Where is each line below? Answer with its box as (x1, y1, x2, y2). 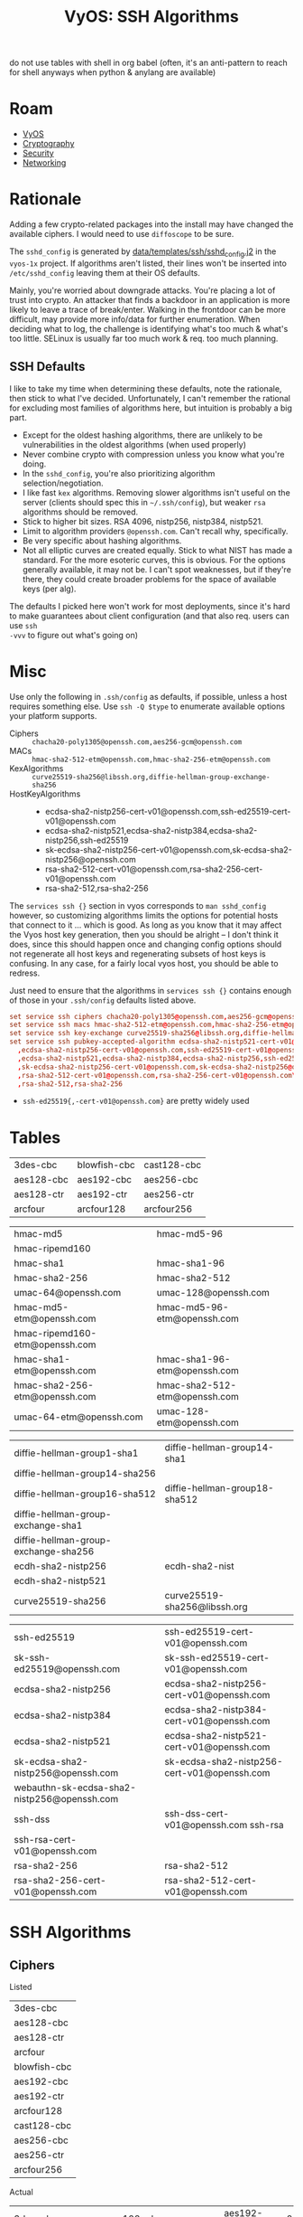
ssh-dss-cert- (164, 1807, 230, 1820)
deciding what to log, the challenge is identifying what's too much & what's (9, 323, 289, 334)
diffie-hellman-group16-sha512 (14, 1487, 156, 1500)
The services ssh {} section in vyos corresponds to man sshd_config (9, 900, 267, 910)
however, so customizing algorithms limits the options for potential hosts (9, 910, 279, 920)
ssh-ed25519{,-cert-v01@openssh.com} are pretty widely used (22, 1096, 250, 1107)
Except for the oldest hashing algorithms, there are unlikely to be (22, 429, 263, 440)
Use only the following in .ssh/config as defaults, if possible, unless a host (9, 691, 288, 702)
